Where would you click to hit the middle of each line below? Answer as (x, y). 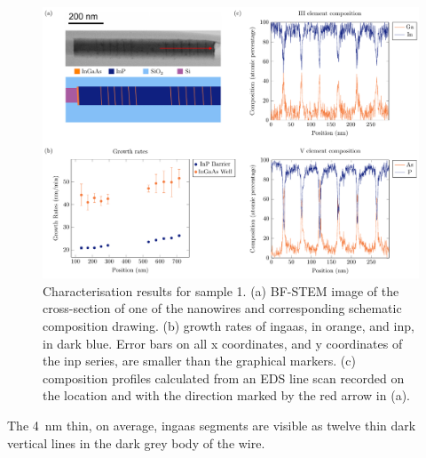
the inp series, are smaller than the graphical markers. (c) (199, 361)
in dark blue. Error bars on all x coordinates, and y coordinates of (223, 343)
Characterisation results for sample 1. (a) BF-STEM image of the (221, 290)
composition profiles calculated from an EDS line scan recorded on (224, 378)
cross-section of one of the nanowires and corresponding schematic (222, 308)
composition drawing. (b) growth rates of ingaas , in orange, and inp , (229, 325)
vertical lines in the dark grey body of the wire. (136, 442)
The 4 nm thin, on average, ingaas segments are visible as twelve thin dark (212, 425)
